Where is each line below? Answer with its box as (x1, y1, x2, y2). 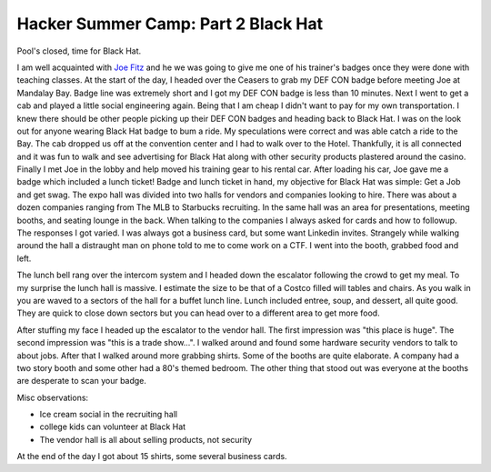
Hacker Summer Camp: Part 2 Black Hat (16, 14, 324, 34)
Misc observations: (16, 392, 89, 403)
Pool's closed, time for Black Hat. (16, 45, 142, 56)
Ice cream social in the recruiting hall (39, 409, 177, 420)
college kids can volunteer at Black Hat (39, 421, 186, 432)
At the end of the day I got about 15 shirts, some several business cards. (16, 451, 287, 462)
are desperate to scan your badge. (16, 376, 147, 387)
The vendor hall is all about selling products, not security (39, 434, 253, 445)
